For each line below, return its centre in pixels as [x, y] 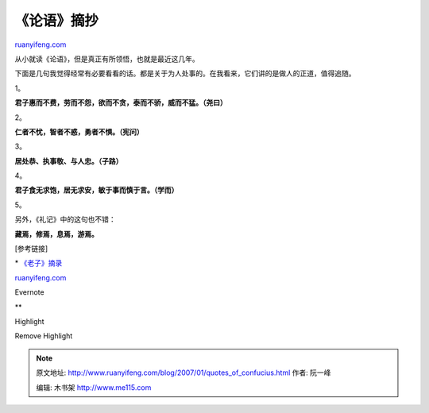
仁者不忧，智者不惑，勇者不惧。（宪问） [79, 132]
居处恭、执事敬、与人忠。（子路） [69, 161]
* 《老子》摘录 [39, 263]
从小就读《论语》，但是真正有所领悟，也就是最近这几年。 [107, 59]
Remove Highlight [44, 336]
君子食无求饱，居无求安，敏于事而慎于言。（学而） [97, 190]
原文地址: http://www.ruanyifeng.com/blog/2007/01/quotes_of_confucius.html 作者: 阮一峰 [184, 372]
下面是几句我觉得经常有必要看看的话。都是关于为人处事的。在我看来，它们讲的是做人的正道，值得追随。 [185, 73]
